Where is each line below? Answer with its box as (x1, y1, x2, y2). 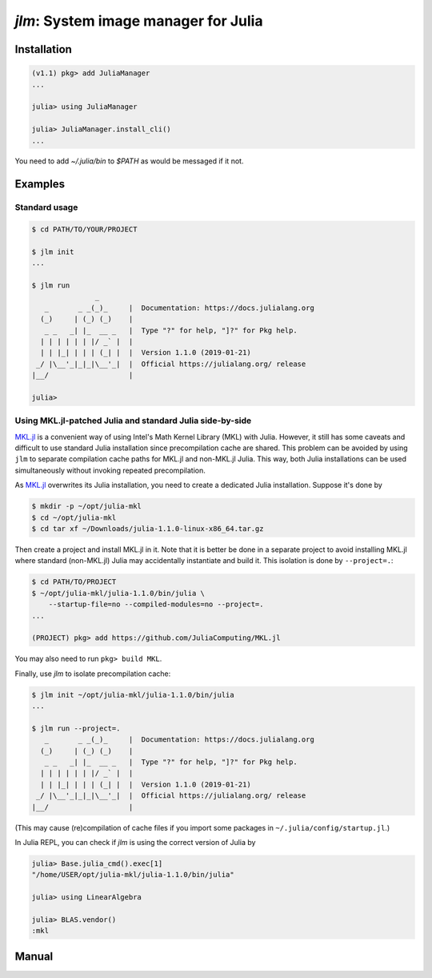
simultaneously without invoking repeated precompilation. (14, 465, 206, 475)
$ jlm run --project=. (31, 723, 121, 733)
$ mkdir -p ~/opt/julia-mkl (31, 501, 142, 511)
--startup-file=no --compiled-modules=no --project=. (48, 600, 264, 609)
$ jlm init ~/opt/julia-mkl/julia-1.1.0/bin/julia (31, 690, 235, 699)
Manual (14, 949, 54, 963)
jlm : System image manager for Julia (14, 12, 263, 30)
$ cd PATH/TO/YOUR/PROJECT (31, 225, 138, 234)
